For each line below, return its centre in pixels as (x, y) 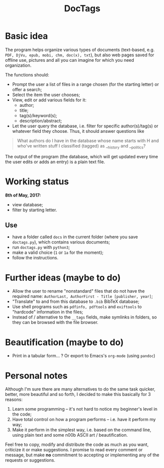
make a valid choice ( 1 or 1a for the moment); (58, 252)
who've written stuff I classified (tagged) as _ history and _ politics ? (81, 146)
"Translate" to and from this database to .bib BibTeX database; (76, 301)
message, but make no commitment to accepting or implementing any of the (82, 455)
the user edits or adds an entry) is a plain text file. (55, 162)
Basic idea (26, 36)
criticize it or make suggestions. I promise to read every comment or (74, 450)
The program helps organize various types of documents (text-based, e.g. (80, 49)
